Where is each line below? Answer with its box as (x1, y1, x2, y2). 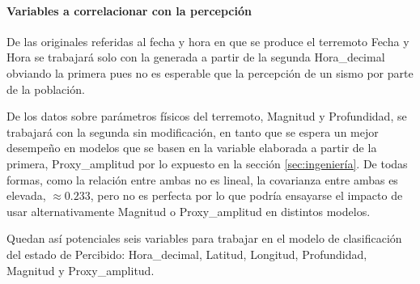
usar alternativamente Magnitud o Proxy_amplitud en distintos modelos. (6, 202, 371, 219)
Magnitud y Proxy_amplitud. (6, 261, 155, 278)
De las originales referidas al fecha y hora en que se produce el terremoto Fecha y (6, 32, 409, 49)
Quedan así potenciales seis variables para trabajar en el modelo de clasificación (6, 230, 402, 247)
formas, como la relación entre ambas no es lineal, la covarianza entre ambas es (6, 171, 398, 188)
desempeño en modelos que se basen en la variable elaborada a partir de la (6, 139, 377, 156)
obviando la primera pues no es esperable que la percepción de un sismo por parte (6, 64, 414, 81)
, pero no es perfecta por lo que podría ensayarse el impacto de (90, 187, 403, 204)
